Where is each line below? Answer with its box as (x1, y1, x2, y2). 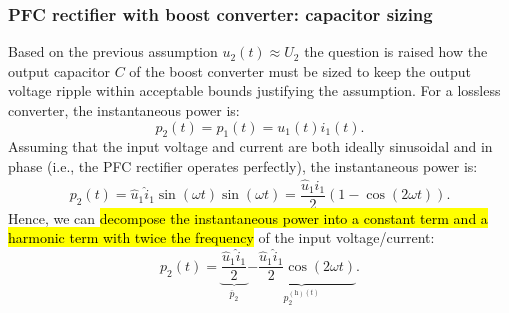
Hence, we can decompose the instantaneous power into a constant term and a (8, 207, 488, 228)
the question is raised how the (304, 41, 488, 62)
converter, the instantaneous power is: (8, 100, 240, 120)
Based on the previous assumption (8, 41, 218, 62)
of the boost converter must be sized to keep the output (129, 60, 472, 81)
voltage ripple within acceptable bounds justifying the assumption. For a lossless (8, 80, 501, 101)
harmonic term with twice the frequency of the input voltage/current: (8, 227, 435, 248)
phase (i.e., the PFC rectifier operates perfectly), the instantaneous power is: (8, 155, 478, 176)
